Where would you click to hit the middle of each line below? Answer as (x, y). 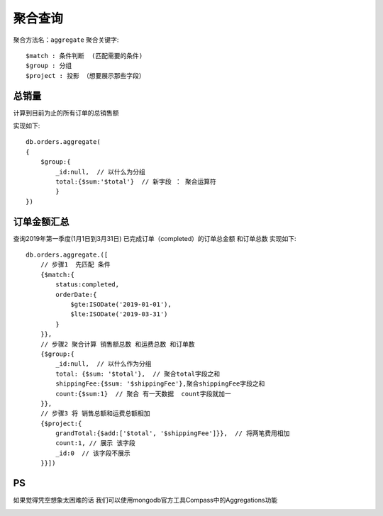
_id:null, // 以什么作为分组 (104, 364)
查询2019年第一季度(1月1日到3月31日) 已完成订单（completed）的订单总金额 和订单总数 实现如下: (155, 238)
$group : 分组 (49, 66)
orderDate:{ (76, 295)
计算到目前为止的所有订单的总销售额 (66, 113)
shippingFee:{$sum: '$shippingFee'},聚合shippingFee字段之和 (160, 384)
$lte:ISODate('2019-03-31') (119, 314)
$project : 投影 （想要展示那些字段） (85, 75)
